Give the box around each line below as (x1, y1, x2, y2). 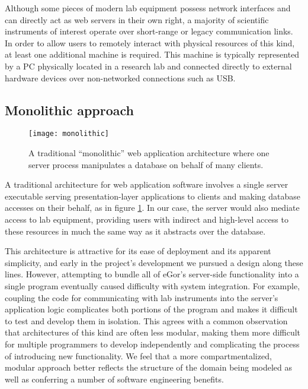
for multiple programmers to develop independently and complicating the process (5, 337, 300, 350)
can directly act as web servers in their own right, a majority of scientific (5, 13, 269, 26)
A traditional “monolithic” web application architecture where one (28, 147, 269, 159)
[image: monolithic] (28, 129, 110, 138)
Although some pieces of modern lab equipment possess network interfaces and (5, 2, 291, 14)
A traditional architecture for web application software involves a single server (5, 178, 288, 191)
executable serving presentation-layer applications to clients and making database (5, 189, 301, 202)
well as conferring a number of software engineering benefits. (5, 372, 224, 385)
